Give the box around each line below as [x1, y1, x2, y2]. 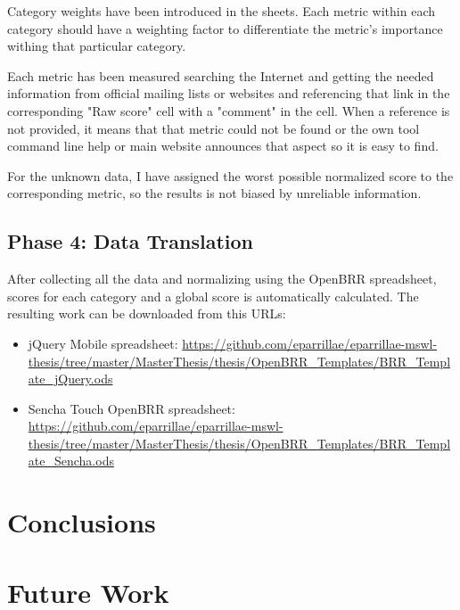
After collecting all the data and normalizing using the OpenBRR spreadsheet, [7, 269, 437, 288]
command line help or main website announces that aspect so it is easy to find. [7, 136, 439, 155]
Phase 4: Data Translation [7, 227, 254, 255]
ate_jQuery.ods [28, 369, 113, 388]
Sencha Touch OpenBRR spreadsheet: [28, 399, 235, 417]
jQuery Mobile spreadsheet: [28, 334, 178, 352]
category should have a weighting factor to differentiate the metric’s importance [7, 19, 443, 37]
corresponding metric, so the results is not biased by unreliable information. [7, 184, 422, 202]
